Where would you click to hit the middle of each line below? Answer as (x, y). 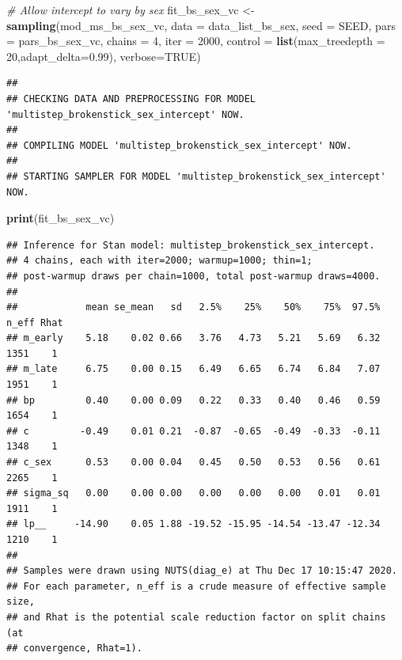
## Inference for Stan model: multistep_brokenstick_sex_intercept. (191, 245)
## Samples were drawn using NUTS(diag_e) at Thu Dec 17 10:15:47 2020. (202, 571)
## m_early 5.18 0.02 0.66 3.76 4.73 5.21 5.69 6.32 (193, 338)
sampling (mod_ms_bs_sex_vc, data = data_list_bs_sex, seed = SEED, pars (201, 25)
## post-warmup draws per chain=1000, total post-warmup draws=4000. (193, 276)
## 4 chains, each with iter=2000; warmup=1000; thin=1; (159, 261)
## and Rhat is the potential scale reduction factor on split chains (196, 617)
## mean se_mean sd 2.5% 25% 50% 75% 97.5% (193, 307)
